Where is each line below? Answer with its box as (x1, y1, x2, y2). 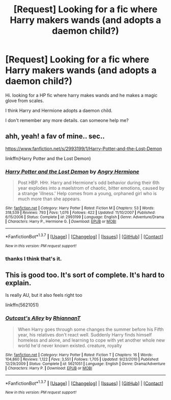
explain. (5, 279, 32, 288)
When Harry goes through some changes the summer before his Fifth (17, 326, 164, 332)
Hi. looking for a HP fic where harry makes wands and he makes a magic (5, 92, 158, 98)
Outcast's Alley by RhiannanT (5, 315, 81, 322)
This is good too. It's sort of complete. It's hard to (5, 271, 165, 280)
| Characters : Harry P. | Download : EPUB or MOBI (5, 365, 93, 371)
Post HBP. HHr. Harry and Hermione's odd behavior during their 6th (17, 179, 160, 186)
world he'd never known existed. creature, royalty (17, 342, 122, 349)
